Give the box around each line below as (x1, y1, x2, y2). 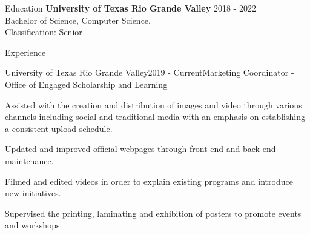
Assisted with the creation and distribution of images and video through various (5, 98, 302, 111)
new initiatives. (5, 187, 61, 199)
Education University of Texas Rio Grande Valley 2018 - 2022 (5, 2, 256, 14)
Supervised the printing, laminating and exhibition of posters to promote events (5, 207, 302, 219)
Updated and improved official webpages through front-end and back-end (5, 142, 276, 155)
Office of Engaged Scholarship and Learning (5, 78, 168, 90)
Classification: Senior (5, 25, 82, 38)
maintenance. (5, 154, 54, 167)
